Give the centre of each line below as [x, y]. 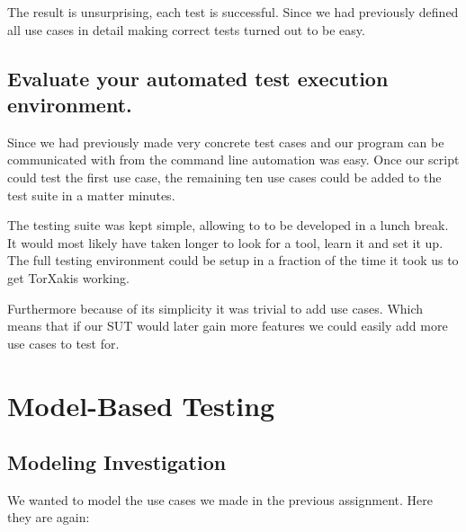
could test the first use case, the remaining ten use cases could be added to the [224, 177]
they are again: [49, 517]
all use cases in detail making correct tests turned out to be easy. [186, 29]
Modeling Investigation [117, 462]
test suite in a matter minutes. [91, 195]
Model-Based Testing [141, 405]
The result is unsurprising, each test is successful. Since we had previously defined [233, 12]
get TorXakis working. [68, 277]
